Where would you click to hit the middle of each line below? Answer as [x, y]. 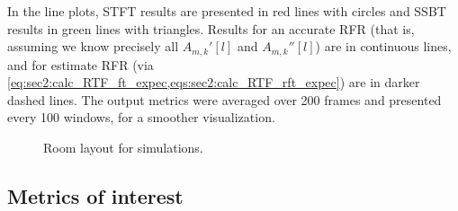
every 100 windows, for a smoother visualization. [141, 117]
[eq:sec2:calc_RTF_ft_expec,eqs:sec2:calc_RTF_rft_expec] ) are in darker [214, 82]
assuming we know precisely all [93, 46]
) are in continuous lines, [383, 46]
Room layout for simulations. [123, 148]
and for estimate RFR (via [81, 64]
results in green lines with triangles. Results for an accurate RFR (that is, [211, 28]
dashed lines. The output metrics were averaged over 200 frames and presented [225, 99]
